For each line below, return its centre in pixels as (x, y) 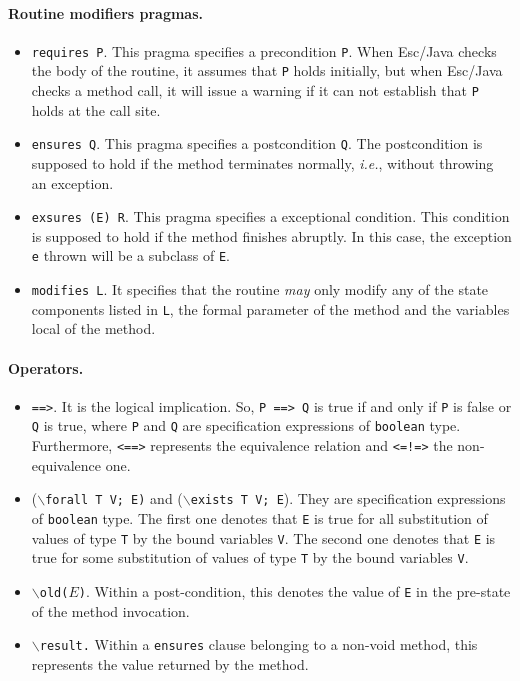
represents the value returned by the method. (170, 663)
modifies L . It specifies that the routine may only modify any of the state (260, 289)
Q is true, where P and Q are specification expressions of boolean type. (246, 425)
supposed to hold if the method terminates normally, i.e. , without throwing (262, 163)
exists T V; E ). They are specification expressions (348, 498)
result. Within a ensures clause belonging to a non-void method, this (258, 644)
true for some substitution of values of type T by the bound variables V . (250, 557)
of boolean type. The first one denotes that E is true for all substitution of (259, 518)
